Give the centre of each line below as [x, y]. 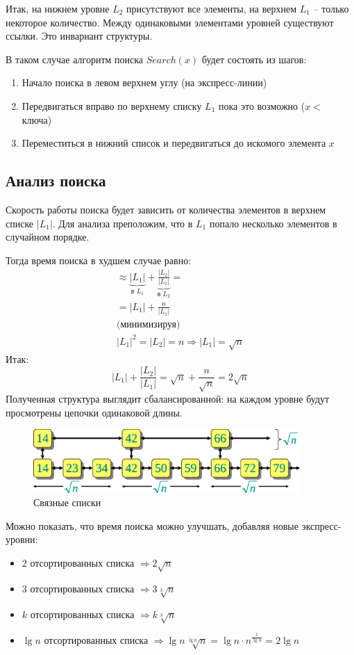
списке [20, 223]
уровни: [22, 539]
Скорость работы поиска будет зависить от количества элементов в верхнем [166, 209]
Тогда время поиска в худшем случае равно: [99, 260]
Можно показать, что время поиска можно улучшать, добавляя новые [152, 525]
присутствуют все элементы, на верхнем [211, 8]
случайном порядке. [48, 237]
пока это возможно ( [262, 105]
